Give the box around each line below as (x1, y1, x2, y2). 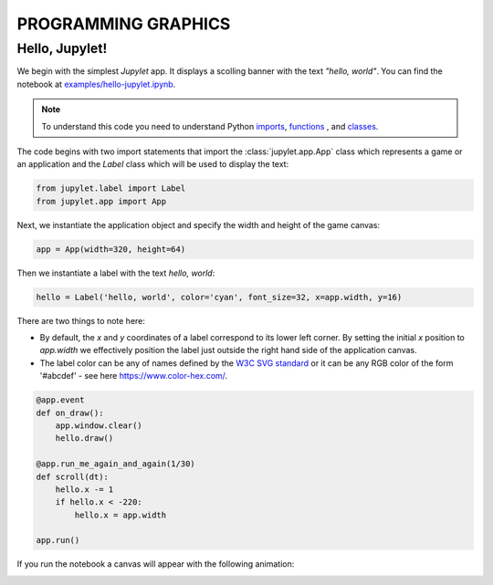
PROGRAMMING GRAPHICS (16, 14, 231, 34)
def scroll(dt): (36, 471, 110, 482)
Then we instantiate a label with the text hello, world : (16, 267, 215, 278)
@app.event (36, 395, 85, 405)
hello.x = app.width (74, 509, 167, 520)
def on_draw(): (36, 407, 104, 418)
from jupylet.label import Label (36, 183, 186, 193)
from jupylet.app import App (36, 196, 167, 206)
